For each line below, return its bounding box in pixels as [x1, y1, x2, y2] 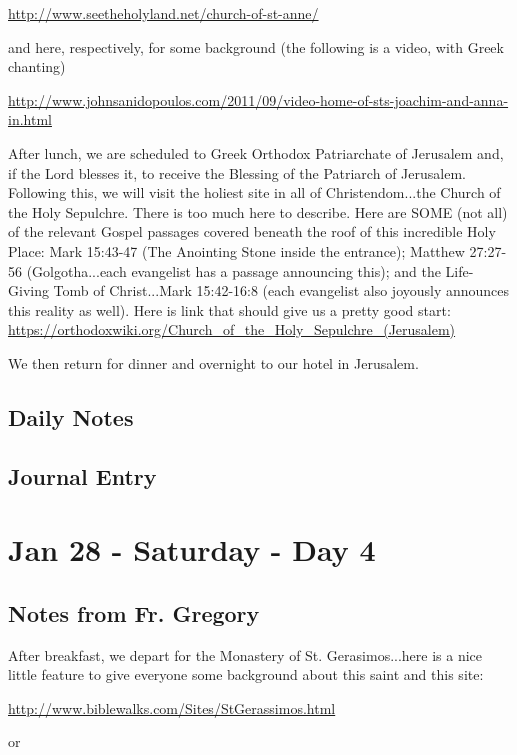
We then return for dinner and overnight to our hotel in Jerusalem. [8, 352, 419, 373]
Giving [8, 280, 49, 301]
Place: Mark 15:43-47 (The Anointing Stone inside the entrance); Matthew [8, 240, 465, 261]
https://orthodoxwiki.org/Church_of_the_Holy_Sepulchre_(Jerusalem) [8, 319, 456, 340]
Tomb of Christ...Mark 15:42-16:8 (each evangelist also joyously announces [53, 280, 510, 301]
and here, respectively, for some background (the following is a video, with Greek [8, 36, 504, 57]
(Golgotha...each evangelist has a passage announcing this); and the [26, 260, 441, 281]
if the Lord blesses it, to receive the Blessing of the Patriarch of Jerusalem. [8, 162, 466, 183]
